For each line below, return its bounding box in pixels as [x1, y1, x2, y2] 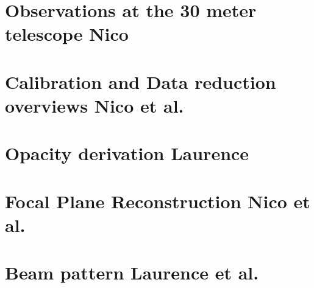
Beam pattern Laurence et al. [5, 260, 259, 285]
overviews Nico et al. [5, 93, 184, 118]
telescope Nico [5, 21, 129, 46]
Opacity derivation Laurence [5, 141, 249, 166]
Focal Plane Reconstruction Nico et [5, 188, 310, 213]
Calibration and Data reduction [5, 69, 276, 94]
